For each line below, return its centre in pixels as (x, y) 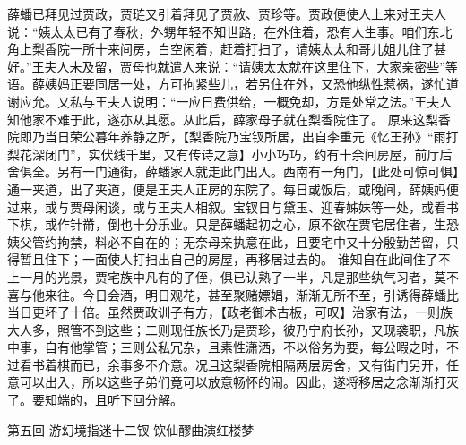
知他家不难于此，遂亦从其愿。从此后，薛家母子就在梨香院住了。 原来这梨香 (229, 119)
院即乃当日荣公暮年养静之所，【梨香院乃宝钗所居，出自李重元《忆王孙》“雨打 (233, 137)
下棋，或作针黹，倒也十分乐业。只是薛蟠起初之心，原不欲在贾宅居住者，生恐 (233, 224)
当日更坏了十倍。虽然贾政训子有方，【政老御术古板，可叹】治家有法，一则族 (230, 312)
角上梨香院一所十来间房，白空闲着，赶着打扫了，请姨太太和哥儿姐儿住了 (220, 49)
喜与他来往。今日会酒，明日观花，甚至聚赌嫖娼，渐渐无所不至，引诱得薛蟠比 (233, 294)
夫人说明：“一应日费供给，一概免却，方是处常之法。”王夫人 (280, 101)
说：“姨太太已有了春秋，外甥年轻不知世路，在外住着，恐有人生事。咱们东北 (230, 31)
